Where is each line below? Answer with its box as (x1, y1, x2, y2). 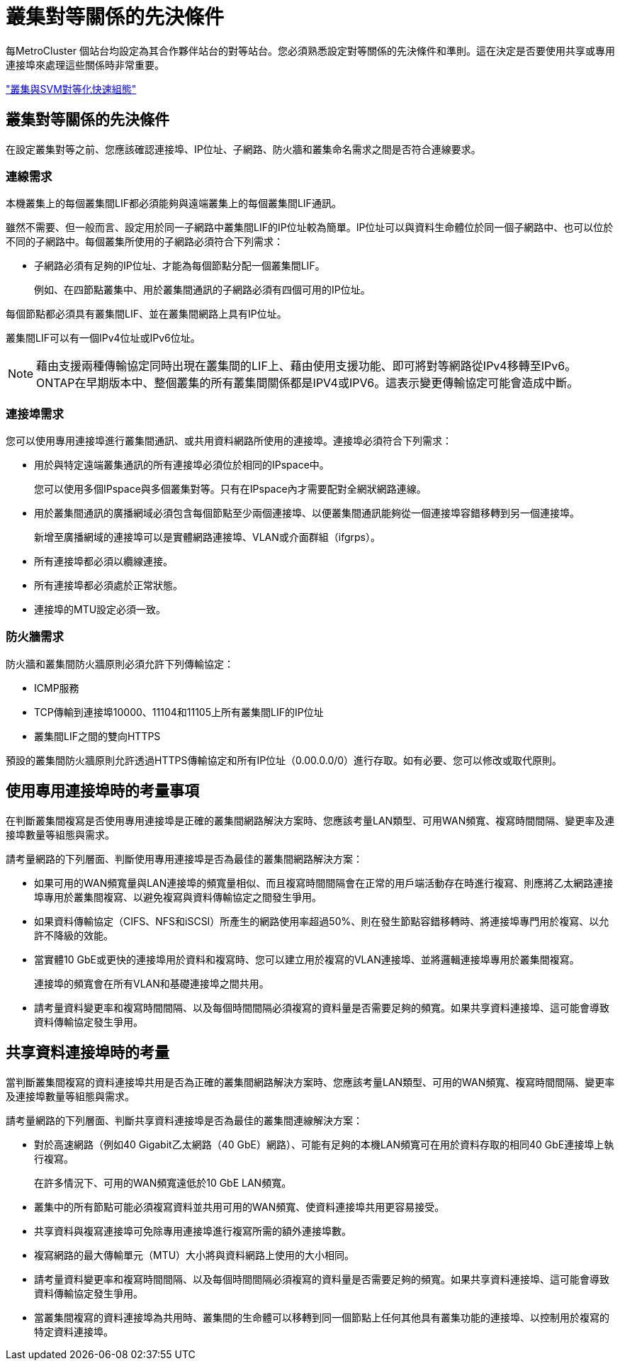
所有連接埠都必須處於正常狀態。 (34, 579, 183, 592)
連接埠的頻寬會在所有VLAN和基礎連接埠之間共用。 (34, 977, 269, 990)
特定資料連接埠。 (34, 1325, 113, 1338)
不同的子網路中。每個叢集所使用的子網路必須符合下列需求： (6, 235, 283, 248)
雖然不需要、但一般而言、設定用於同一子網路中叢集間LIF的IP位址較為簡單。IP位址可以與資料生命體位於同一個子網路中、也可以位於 (6, 221, 614, 234)
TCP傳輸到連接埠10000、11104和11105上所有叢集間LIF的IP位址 (34, 705, 324, 718)
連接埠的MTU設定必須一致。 (34, 603, 167, 616)
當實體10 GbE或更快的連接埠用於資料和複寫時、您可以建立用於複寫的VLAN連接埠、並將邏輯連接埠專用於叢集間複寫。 (34, 953, 580, 965)
